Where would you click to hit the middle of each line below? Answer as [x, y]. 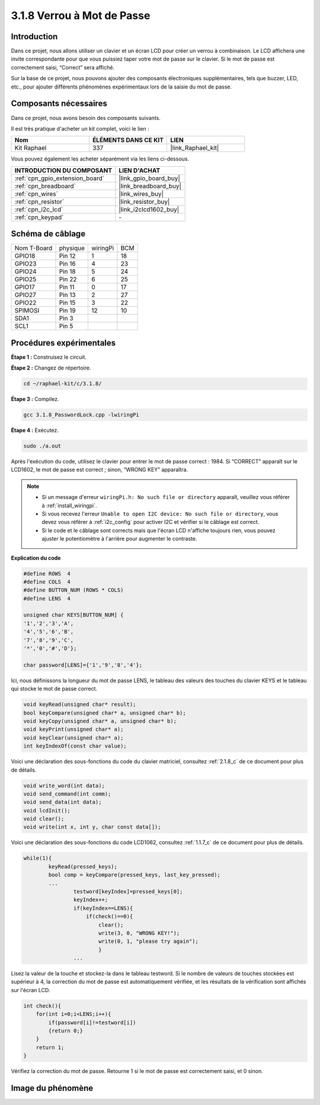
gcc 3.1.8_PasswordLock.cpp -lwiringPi [81, 415]
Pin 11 [67, 287]
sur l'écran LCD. [31, 990]
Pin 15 [67, 303]
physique [72, 248]
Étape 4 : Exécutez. [35, 430]
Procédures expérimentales [63, 342]
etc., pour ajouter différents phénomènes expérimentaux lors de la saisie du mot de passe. [121, 87]
